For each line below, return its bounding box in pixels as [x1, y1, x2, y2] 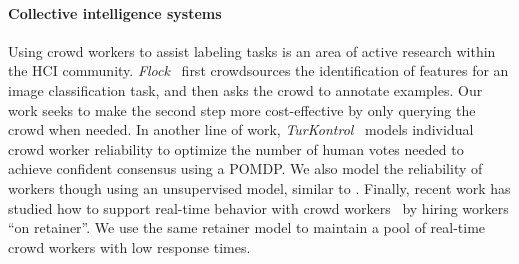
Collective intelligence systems [8, 2, 222, 23]
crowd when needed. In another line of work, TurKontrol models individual [8, 119, 474, 140]
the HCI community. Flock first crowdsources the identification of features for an [8, 60, 509, 81]
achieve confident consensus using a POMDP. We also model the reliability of [8, 158, 483, 179]
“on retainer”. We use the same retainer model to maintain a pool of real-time [8, 217, 486, 238]
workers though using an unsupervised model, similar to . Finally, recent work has [8, 177, 511, 198]
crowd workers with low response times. [8, 236, 251, 257]
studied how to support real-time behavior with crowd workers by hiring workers [8, 197, 509, 218]
